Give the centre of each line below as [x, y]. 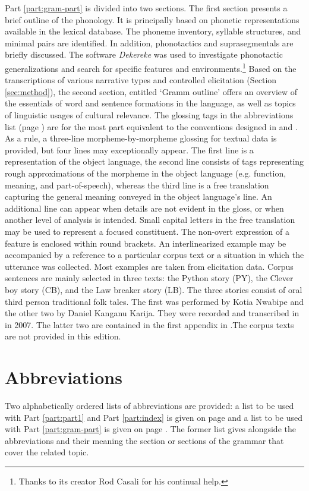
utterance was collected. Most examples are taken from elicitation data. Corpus [149, 266]
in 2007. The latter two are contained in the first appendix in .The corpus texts [149, 324]
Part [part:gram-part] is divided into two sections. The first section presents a [146, 8]
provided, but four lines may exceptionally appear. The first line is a [129, 149]
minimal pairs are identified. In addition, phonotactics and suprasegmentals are [149, 43]
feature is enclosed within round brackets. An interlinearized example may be [146, 243]
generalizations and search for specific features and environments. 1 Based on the [151, 67]
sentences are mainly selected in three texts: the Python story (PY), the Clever [149, 278]
